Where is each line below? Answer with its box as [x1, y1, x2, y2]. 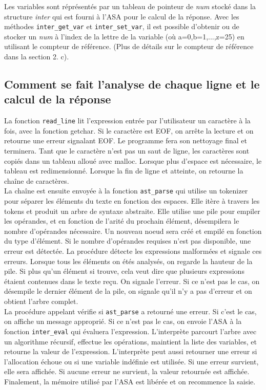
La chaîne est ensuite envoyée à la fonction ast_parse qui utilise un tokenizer [4, 185, 248, 196]
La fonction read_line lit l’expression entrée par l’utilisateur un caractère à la [4, 115, 251, 126]
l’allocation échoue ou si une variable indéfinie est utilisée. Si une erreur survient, [4, 356, 259, 366]
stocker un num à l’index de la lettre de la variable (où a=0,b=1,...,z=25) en [4, 31, 244, 41]
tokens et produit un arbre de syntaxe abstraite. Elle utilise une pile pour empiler [4, 205, 260, 216]
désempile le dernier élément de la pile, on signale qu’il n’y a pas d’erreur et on [4, 286, 252, 296]
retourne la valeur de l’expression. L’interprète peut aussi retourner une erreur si [4, 346, 257, 357]
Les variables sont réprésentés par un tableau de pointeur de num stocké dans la [4, 1, 256, 11]
